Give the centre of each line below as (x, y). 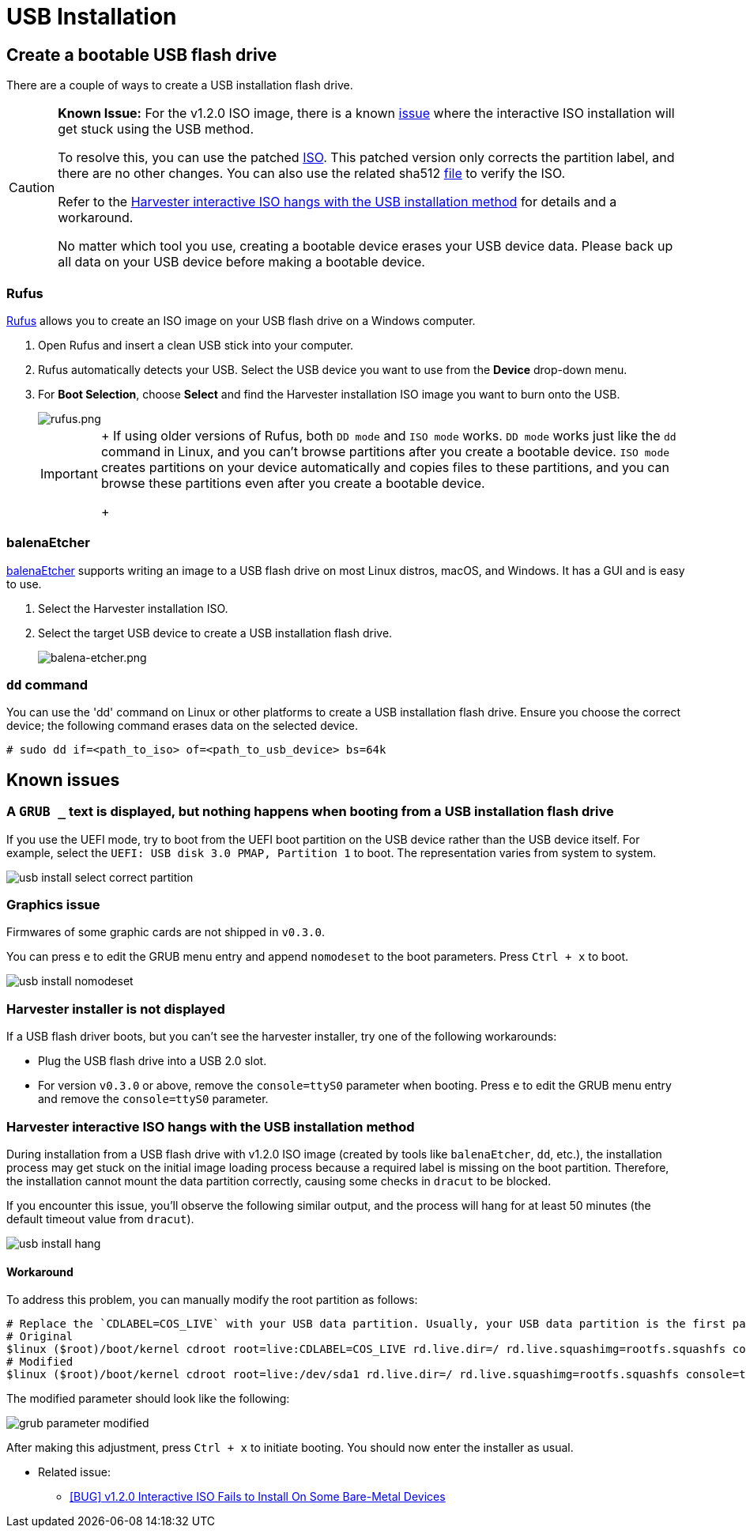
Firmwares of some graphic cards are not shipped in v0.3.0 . (166, 932)
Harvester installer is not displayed (116, 1009)
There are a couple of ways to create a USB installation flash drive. (180, 85)
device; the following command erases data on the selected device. (183, 726)
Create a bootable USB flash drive (142, 55)
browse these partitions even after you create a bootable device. (293, 483)
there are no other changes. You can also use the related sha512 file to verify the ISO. (312, 174)
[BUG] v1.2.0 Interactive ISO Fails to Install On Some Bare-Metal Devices (258, 1497)
